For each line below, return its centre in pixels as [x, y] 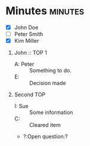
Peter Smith [29, 34]
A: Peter [24, 64]
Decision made [47, 83]
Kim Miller [27, 41]
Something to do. [50, 71]
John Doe [26, 27]
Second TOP [30, 95]
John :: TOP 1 [30, 53]
